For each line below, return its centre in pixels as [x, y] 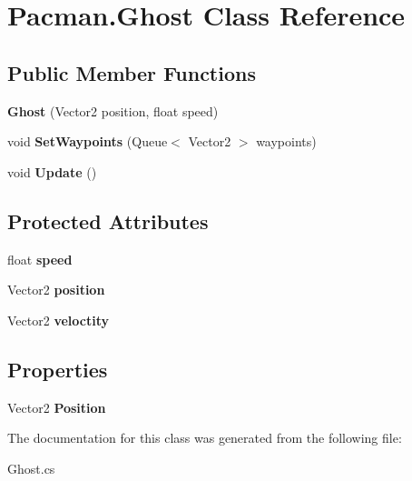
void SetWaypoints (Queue [88, 141]
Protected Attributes [108, 220]
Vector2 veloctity [58, 320]
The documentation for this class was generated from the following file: [205, 438]
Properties [58, 369]
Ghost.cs [31, 468]
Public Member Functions [132, 72]
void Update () [52, 171]
